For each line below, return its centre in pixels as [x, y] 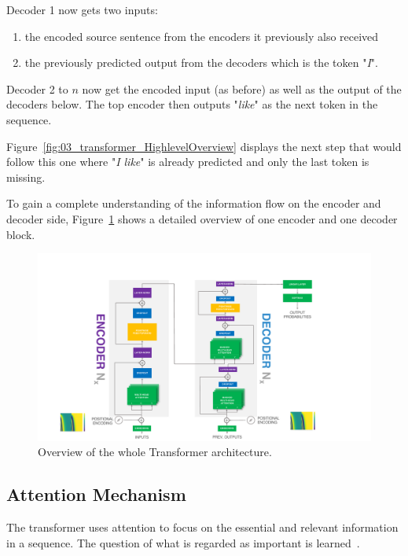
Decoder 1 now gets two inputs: [82, 9]
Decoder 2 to [37, 88]
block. [21, 234]
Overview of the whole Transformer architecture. [155, 452]
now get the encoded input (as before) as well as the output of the [242, 88]
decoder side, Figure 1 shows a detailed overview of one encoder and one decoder [202, 218]
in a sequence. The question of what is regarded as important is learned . [183, 542]
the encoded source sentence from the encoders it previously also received [202, 36]
